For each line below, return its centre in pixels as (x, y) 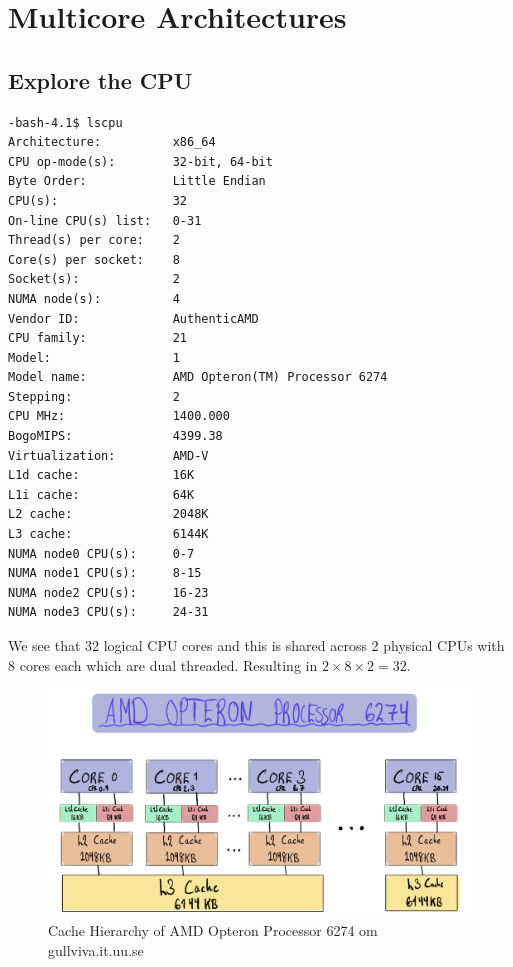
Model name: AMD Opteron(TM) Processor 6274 (198, 377)
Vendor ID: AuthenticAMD (133, 318)
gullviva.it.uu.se (96, 949)
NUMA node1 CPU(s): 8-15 (105, 573)
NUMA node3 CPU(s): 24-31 (108, 612)
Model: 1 (94, 357)
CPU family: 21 (97, 338)
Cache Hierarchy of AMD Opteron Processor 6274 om (213, 930)
